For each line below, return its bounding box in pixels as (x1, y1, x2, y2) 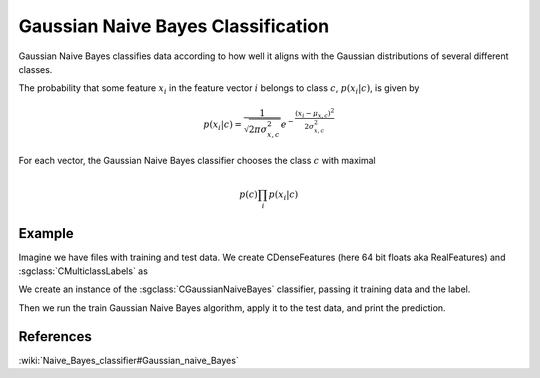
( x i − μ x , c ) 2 (295, 106, 335, 119)
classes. (18, 63, 53, 75)
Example (18, 225, 74, 242)
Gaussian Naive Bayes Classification (18, 15, 330, 37)
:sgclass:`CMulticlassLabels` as (18, 265, 149, 277)
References (18, 328, 92, 345)
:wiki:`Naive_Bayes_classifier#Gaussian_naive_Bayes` (18, 354, 239, 366)
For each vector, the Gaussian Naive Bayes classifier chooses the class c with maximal (18, 155, 376, 167)
